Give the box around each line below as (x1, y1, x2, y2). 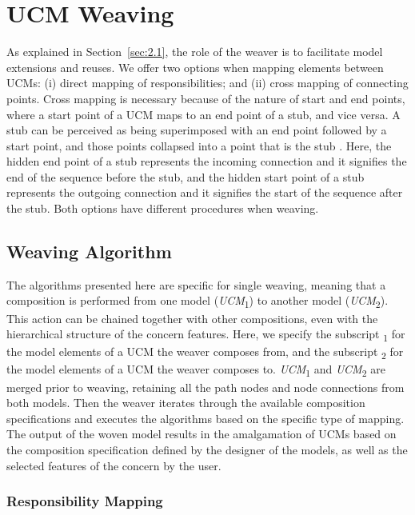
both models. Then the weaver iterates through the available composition (6, 394, 365, 411)
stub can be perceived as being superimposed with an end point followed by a (6, 122, 387, 138)
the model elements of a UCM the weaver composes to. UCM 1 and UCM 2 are (6, 361, 385, 380)
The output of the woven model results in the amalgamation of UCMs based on (6, 425, 397, 442)
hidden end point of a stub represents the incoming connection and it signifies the (6, 153, 407, 170)
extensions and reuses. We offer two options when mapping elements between (6, 58, 384, 75)
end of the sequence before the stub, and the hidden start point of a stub (6, 168, 365, 185)
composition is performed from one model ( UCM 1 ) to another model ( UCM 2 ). (6, 292, 389, 311)
